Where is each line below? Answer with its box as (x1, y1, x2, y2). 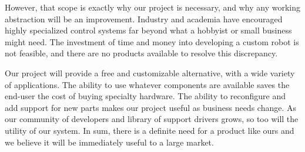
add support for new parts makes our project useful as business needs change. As (5, 101, 297, 113)
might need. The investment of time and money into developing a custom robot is (5, 35, 299, 48)
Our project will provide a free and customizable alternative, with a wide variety (5, 66, 295, 79)
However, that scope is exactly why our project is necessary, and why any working (5, 1, 300, 13)
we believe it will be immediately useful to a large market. (5, 136, 214, 148)
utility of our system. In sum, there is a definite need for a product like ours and (5, 124, 294, 136)
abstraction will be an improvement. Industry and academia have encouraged (5, 12, 283, 25)
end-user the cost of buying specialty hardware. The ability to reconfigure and (5, 90, 286, 102)
